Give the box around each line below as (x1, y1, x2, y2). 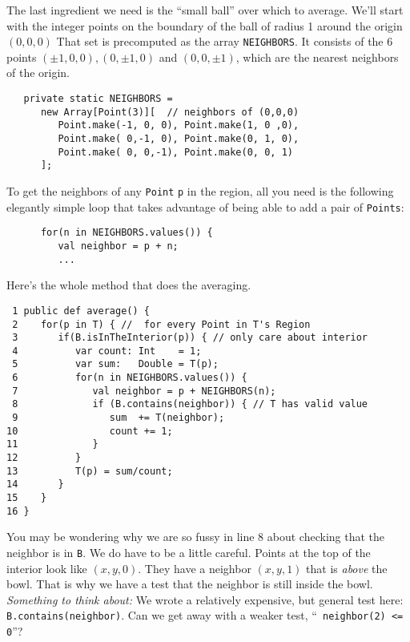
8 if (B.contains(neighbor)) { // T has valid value (12, 398, 368, 410)
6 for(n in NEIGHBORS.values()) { (12, 372, 247, 384)
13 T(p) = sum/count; (6, 465, 173, 477)
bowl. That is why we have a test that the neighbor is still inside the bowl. (6, 575, 373, 592)
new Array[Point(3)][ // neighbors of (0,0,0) (40, 106, 299, 118)
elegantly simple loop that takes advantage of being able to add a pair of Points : (6, 198, 404, 215)
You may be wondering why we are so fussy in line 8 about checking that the (6, 528, 385, 545)
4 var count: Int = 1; (12, 345, 202, 357)
